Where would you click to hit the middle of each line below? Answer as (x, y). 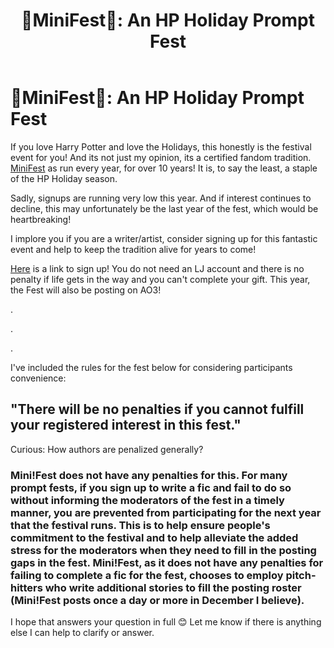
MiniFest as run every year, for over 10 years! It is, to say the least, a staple (164, 168)
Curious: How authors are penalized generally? (107, 449)
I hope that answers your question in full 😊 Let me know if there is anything (166, 622)
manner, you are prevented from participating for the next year (166, 512)
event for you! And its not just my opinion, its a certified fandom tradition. (161, 157)
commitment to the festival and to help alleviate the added (154, 537)
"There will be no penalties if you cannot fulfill (157, 409)
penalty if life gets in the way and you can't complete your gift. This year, (160, 279)
